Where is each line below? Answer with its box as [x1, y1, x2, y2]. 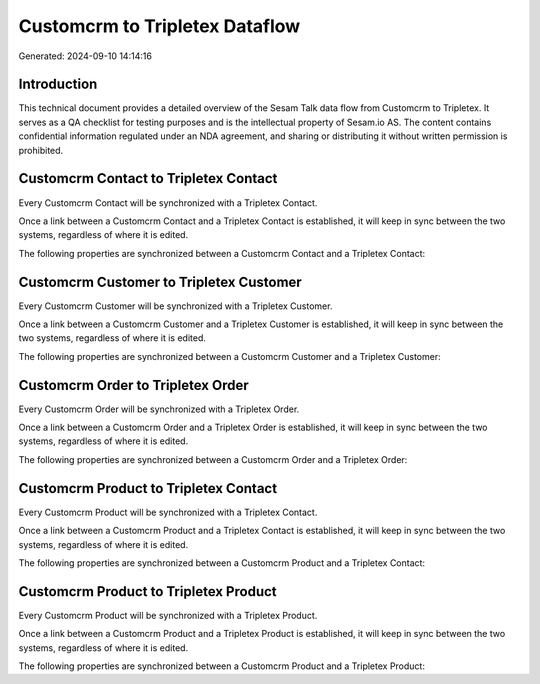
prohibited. [18, 144, 64, 156]
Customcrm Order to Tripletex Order [18, 376, 249, 394]
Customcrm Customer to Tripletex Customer [18, 273, 302, 290]
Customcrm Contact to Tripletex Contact [18, 170, 278, 187]
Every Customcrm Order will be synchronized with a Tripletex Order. [18, 403, 300, 415]
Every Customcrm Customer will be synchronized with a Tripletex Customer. [18, 300, 333, 312]
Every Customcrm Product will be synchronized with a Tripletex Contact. [18, 506, 318, 518]
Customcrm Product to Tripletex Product [18, 583, 277, 600]
